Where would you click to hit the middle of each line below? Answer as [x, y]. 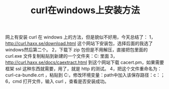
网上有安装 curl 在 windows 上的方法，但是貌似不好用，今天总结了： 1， [80, 37]
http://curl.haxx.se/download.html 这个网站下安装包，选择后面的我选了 [79, 43]
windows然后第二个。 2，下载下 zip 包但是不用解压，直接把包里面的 [77, 50]
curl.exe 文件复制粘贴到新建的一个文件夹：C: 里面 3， [61, 56]
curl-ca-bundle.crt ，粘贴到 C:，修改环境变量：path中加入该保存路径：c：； [85, 75]
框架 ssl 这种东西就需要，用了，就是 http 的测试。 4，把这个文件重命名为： [83, 69]
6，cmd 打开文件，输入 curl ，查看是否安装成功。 [57, 81]
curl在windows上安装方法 [85, 10]
